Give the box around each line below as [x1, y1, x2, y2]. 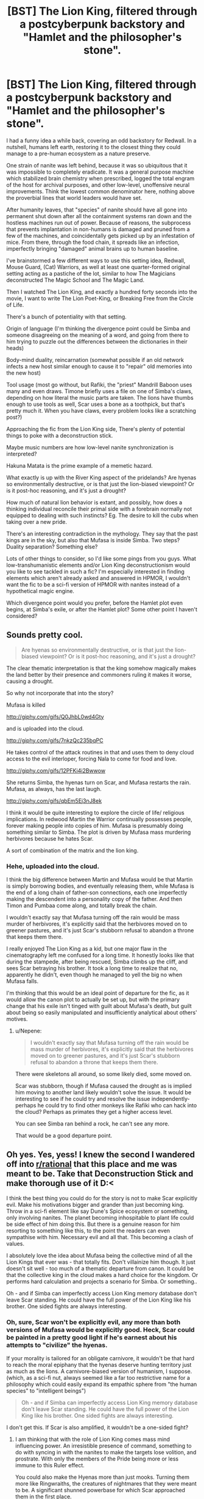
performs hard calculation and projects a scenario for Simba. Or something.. [6, 1278, 198, 1285]
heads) [6, 344, 24, 352]
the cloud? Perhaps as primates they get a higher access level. [15, 1108, 173, 1116]
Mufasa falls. [6, 978, 38, 985]
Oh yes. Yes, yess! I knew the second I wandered [6, 1149, 195, 1160]
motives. [6, 1015, 28, 1023]
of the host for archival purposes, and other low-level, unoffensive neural [6, 181, 190, 188]
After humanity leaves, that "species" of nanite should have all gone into [6, 206, 188, 213]
